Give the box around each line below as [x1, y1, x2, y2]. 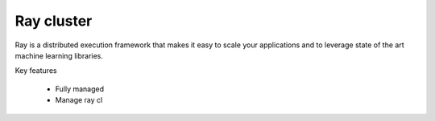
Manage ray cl [55, 95, 103, 105]
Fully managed [55, 84, 105, 94]
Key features [14, 66, 57, 75]
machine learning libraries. [14, 50, 104, 60]
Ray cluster [14, 12, 93, 30]
